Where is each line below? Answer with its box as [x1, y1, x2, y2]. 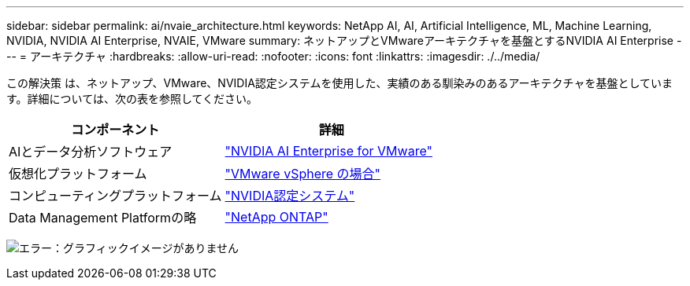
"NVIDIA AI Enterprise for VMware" [224, 143, 432, 159]
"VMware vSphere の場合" [224, 166, 381, 181]
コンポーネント [71, 122, 160, 137]
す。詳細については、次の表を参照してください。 [6, 92, 258, 105]
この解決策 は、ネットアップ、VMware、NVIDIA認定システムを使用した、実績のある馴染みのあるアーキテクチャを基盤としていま [6, 76, 673, 90]
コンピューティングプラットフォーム [9, 188, 222, 203]
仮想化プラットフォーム [9, 166, 147, 181]
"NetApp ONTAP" [224, 209, 328, 225]
